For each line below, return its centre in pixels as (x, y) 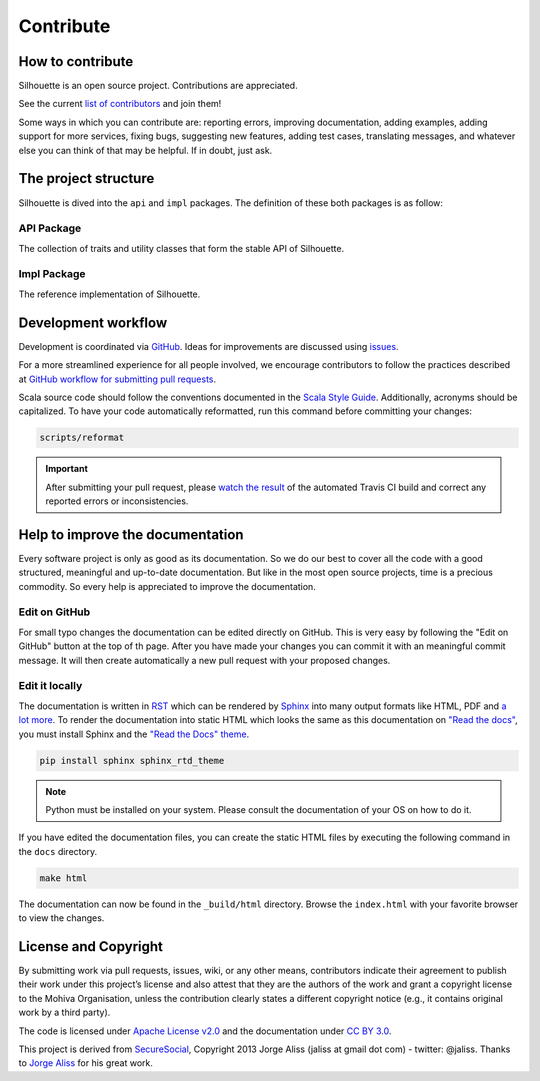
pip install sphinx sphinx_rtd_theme (132, 760)
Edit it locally (50, 686)
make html (63, 878)
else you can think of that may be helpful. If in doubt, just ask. (145, 150)
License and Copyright (91, 946)
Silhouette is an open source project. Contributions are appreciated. (158, 86)
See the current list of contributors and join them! (120, 104)
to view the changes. (61, 918)
